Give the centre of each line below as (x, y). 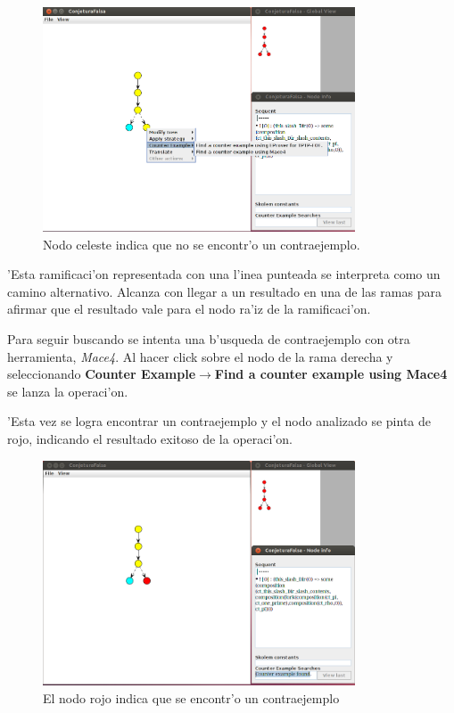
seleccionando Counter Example (102, 374)
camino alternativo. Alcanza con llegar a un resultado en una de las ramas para (224, 291)
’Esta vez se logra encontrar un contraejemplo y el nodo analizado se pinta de (219, 421)
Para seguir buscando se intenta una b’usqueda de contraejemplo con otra (209, 339)
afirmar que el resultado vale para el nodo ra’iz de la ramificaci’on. (189, 309)
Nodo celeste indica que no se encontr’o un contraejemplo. (202, 244)
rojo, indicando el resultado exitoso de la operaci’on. (150, 439)
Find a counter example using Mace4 (331, 374)
